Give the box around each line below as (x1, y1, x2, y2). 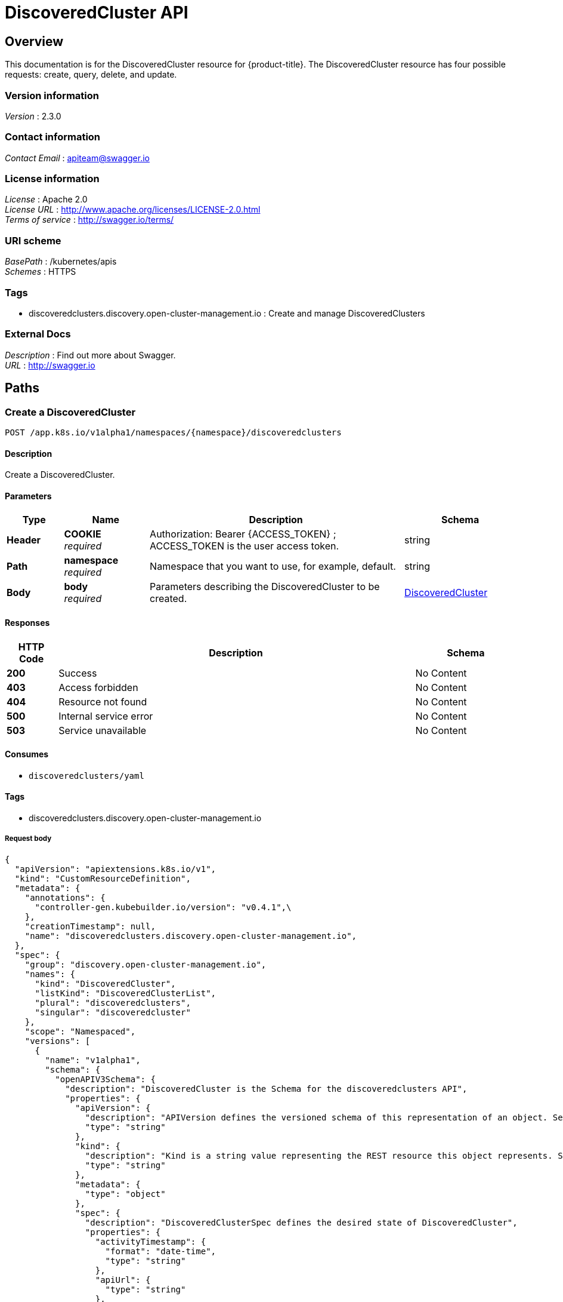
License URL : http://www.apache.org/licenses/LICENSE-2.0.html (5, 204, 261, 215)
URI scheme (5, 234, 61, 247)
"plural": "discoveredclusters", (35, 997, 191, 1008)
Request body (5, 834, 52, 843)
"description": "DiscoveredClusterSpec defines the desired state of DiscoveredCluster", (85, 1217, 518, 1227)
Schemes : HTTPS (5, 266, 76, 277)
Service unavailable (58, 724, 147, 736)
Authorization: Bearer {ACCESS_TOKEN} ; (150, 528, 336, 541)
